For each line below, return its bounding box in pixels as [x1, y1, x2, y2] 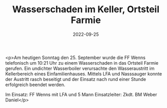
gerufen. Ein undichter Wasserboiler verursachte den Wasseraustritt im [5, 65, 155, 71]
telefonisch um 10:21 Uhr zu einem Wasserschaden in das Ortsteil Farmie [5, 60, 159, 66]
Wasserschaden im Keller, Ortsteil [12, 4, 160, 15]
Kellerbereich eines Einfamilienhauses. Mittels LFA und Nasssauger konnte [5, 70, 162, 77]
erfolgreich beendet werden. [5, 82, 65, 88]
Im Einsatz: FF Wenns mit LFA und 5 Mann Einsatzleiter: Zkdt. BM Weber [5, 91, 157, 97]
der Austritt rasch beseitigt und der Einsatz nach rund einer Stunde [5, 76, 147, 82]
